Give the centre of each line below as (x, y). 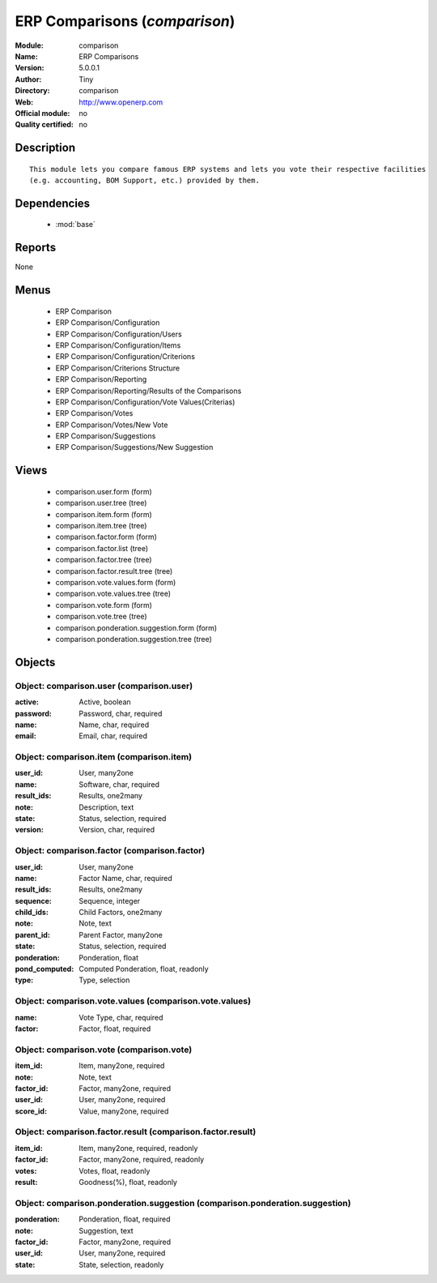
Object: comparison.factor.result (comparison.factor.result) (136, 1132)
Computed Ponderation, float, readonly (144, 969)
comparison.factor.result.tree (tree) (114, 571)
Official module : (42, 113)
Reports (36, 248)
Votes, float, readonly (115, 1170)
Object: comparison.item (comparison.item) (104, 757)
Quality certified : (45, 125)
